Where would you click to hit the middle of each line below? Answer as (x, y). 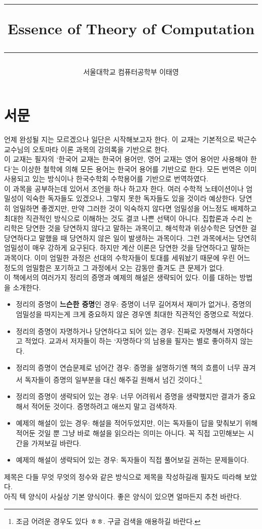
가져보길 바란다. (56, 443)
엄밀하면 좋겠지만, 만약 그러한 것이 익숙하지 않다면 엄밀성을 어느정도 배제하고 (135, 208)
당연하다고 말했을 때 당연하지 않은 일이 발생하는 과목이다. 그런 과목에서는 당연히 (130, 238)
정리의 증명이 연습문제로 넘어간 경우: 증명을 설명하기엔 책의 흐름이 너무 (128, 368)
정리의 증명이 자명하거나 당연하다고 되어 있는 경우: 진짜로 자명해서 (120, 331)
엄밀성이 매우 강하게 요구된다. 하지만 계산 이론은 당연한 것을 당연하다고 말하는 (127, 248)
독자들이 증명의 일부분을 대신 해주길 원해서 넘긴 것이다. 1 (113, 378)
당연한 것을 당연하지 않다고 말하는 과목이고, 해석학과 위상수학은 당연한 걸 (141, 228)
